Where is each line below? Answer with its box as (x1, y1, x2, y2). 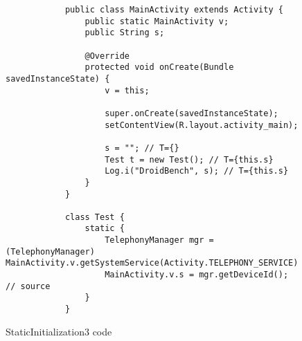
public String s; (85, 28, 165, 38)
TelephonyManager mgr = (105, 235, 214, 246)
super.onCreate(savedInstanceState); (105, 108, 278, 118)
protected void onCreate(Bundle (85, 62, 234, 73)
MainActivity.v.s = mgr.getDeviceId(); (105, 270, 289, 280)
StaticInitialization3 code (6, 324, 112, 338)
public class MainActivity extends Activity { (64, 5, 283, 15)
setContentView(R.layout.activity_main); (105, 120, 299, 130)
